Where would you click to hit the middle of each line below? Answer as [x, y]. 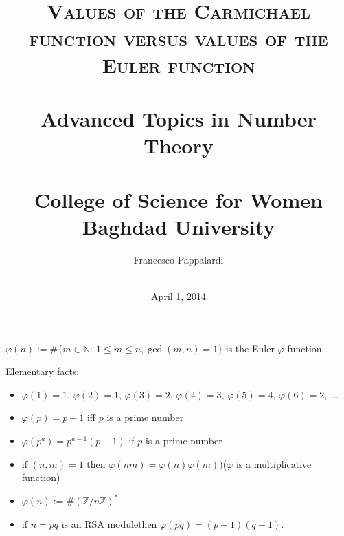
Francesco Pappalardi [179, 259]
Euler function [179, 64]
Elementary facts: [43, 371]
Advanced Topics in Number [179, 119]
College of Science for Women [179, 199]
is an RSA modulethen [109, 523]
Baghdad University [179, 226]
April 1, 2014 [179, 296]
